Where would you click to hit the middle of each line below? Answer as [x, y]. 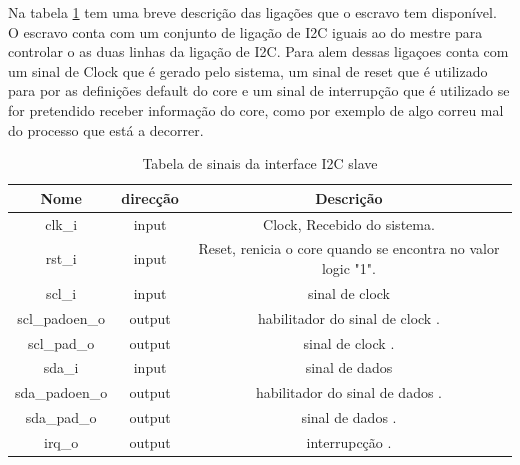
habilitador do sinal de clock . [349, 317]
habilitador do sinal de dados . [348, 392]
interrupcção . [349, 441]
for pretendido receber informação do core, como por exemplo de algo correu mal [256, 109]
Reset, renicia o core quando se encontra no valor [349, 248]
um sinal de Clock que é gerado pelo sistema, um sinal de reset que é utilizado [248, 70]
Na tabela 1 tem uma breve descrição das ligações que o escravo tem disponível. [252, 12]
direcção [150, 197]
